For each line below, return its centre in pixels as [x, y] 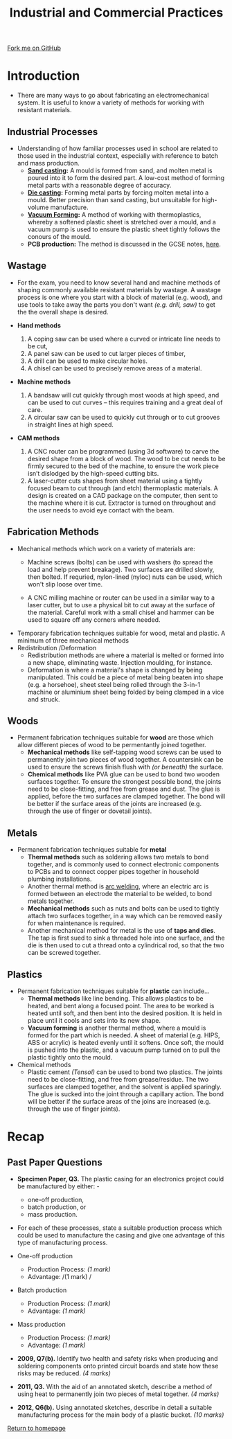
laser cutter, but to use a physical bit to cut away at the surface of [121, 605]
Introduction [44, 76]
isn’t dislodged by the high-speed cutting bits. [93, 473]
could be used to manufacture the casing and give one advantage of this [121, 1235]
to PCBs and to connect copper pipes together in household [113, 872]
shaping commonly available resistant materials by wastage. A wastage [119, 289]
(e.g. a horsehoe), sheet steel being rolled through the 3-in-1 [114, 684]
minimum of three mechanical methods [73, 640]
